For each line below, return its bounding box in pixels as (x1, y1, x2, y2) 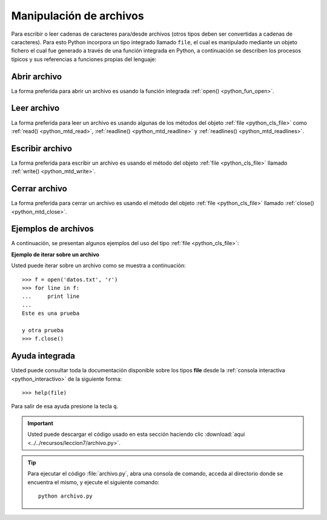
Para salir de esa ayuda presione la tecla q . (11, 403, 119, 410)
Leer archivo (11, 103, 60, 113)
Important (27, 420, 54, 427)
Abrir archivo (11, 71, 62, 82)
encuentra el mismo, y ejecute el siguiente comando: (27, 478, 160, 485)
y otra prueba (22, 327, 64, 334)
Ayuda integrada (11, 351, 76, 361)
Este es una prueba (22, 310, 80, 317)
